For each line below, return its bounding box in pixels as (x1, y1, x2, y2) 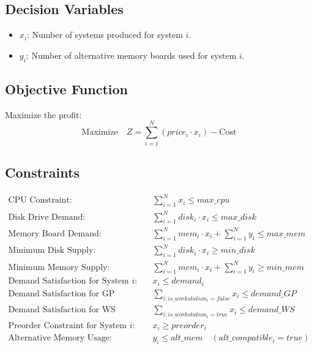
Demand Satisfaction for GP (8, 289, 115, 298)
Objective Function (5, 79, 128, 98)
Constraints (5, 162, 80, 181)
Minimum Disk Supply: (8, 246, 96, 255)
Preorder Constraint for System (8, 321, 127, 330)
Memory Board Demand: (8, 229, 102, 238)
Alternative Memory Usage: (8, 334, 112, 343)
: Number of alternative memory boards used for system (26, 48, 237, 61)
